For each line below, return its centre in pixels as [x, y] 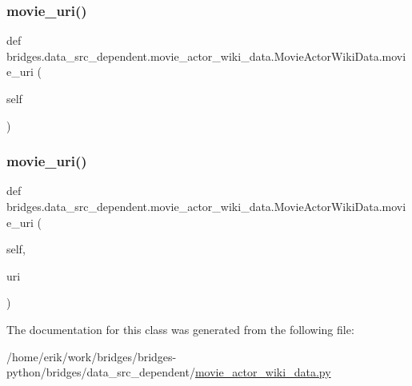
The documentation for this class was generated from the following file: [180, 329]
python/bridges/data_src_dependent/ [101, 372]
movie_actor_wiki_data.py [263, 372]
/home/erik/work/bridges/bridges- [92, 356]
